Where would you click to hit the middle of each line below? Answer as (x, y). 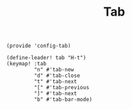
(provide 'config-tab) (39, 46)
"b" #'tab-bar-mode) (63, 99)
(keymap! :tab (27, 64)
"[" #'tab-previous (62, 88)
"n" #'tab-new (54, 70)
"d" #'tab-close (57, 76)
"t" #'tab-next (55, 82)
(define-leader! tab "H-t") (47, 58)
